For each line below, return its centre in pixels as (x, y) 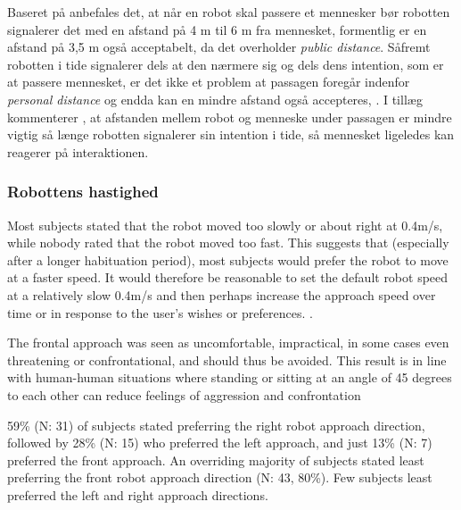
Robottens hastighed (83, 192)
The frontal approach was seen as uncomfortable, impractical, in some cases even (228, 343)
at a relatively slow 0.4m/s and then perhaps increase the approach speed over (222, 294)
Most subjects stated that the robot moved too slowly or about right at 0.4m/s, (225, 225)
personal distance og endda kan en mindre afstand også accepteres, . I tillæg (215, 99)
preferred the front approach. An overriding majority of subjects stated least (216, 460)
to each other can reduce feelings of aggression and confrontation (184, 394)
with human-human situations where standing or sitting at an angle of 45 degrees (230, 377)
